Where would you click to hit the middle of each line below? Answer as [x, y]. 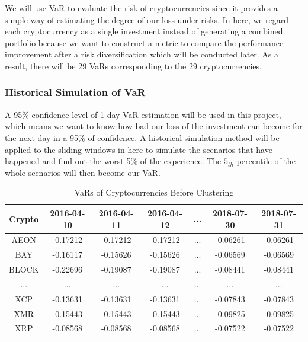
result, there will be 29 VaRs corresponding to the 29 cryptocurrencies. [133, 65]
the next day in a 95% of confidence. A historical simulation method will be [142, 137]
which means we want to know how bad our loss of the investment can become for [154, 126]
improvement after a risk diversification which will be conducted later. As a [142, 54]
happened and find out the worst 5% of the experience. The [113, 161]
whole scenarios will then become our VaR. [83, 172]
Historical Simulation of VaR [75, 92]
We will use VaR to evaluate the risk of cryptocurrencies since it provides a [141, 8]
